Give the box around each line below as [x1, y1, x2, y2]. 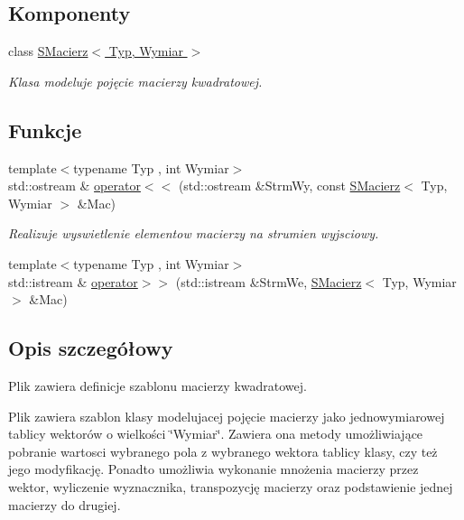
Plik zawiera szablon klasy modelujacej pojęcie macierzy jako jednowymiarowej [8, 406, 445, 425]
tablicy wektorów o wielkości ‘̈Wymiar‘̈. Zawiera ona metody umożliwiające [8, 424, 423, 443]
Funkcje [8, 116, 82, 144]
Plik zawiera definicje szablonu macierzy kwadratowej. [8, 376, 307, 395]
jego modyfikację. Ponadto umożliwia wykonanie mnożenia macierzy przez [8, 460, 419, 478]
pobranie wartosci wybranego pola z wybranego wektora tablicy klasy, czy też [8, 441, 438, 460]
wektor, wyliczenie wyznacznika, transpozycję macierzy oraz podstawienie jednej [8, 477, 453, 496]
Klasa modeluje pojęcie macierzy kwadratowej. [8, 71, 263, 90]
